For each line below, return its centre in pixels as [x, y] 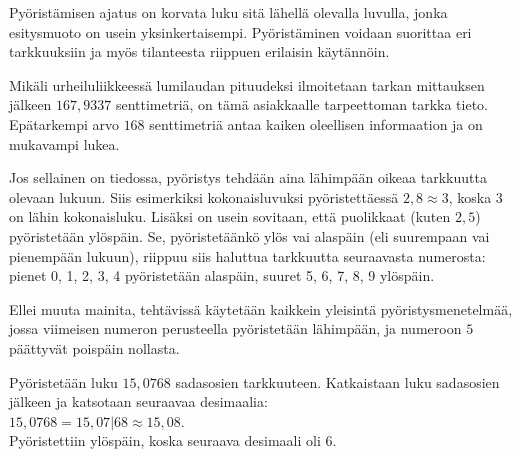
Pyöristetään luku [63, 381]
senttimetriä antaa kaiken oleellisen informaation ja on [316, 123]
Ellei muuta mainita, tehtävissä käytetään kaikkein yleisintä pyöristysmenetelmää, [261, 308]
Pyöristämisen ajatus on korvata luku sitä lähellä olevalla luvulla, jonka [228, 12]
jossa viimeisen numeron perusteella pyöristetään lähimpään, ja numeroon [235, 328]
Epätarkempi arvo [64, 123]
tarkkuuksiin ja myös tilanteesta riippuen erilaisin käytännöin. [199, 51]
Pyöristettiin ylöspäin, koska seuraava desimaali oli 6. [173, 440]
